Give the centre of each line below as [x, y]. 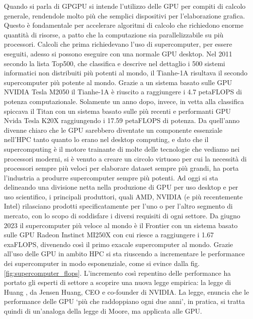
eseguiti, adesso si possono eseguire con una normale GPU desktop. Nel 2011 [118, 53]
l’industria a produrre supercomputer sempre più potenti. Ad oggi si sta [111, 177]
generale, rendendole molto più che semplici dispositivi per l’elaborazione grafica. [125, 15]
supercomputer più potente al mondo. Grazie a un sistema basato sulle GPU [118, 82]
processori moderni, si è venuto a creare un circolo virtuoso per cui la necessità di [125, 158]
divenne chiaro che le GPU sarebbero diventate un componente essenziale [113, 130]
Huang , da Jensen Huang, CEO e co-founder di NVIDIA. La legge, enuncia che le [126, 292]
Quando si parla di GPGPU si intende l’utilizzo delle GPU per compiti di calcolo [125, 6]
